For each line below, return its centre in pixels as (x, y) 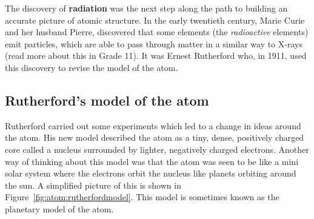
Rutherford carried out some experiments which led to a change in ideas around (153, 125)
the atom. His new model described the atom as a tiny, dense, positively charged (155, 137)
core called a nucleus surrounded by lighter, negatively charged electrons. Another (157, 149)
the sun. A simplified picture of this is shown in (93, 185)
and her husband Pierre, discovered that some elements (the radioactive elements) (157, 32)
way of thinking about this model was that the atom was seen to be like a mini (152, 161)
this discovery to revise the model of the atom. (92, 67)
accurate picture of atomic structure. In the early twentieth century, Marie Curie (155, 20)
